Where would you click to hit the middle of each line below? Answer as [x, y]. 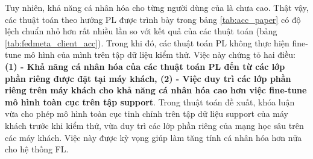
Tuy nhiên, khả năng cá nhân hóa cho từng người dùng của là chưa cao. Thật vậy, [157, 7]
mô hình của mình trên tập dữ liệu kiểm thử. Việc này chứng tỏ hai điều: [160, 55]
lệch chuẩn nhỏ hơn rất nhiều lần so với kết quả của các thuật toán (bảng [141, 31]
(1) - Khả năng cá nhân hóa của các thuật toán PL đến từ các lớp [145, 66]
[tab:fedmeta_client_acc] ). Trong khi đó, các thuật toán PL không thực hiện [147, 42]
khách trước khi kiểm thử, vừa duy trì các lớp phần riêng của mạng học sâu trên [154, 125]
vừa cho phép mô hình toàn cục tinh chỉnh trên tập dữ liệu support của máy [147, 114]
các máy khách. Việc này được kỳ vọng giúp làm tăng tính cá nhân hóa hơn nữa [153, 137]
